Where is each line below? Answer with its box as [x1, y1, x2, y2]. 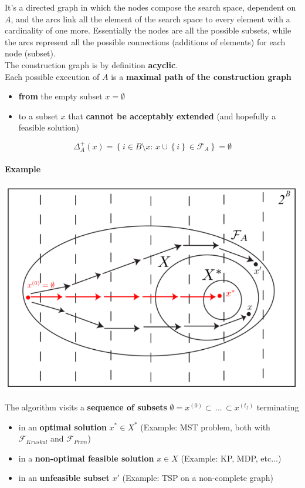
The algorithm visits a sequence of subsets [5, 400, 167, 413]
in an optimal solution [18, 420, 107, 433]
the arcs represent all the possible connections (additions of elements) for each [5, 35, 286, 48]
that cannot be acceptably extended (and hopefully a [68, 109, 276, 122]
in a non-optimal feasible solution [18, 452, 154, 464]
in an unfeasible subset [18, 472, 110, 484]
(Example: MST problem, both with [140, 420, 270, 433]
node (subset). [5, 47, 56, 59]
